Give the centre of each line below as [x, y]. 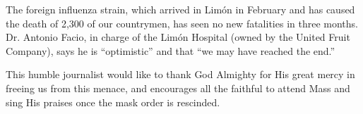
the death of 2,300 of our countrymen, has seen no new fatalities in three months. [182, 23]
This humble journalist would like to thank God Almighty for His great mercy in [180, 74]
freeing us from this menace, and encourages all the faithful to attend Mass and [178, 88]
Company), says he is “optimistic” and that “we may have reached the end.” [171, 50]
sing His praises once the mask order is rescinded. [113, 102]
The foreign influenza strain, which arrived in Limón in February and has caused [180, 9]
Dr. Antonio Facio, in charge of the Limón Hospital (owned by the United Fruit [178, 37]
